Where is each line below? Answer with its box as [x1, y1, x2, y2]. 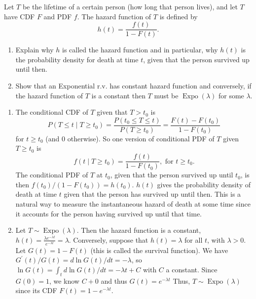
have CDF [4, 11, 35, 21]
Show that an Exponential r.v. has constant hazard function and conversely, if [15, 81, 252, 91]
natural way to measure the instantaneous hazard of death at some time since [15, 198, 251, 209]
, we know [49, 275, 79, 286]
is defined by [159, 11, 198, 21]
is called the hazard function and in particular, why [62, 44, 218, 55]
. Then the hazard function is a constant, [76, 225, 201, 235]
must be [154, 90, 179, 100]
